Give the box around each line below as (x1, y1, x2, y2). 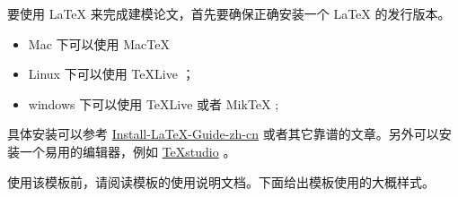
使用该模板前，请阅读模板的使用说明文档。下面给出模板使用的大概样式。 (7, 172, 435, 191)
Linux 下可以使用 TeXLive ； (28, 64, 195, 83)
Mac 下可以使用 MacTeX (28, 34, 170, 53)
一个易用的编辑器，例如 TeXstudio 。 (19, 141, 236, 160)
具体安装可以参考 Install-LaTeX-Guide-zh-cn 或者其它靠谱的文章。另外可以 (7, 124, 439, 143)
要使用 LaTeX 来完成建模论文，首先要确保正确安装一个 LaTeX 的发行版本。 (7, 4, 451, 22)
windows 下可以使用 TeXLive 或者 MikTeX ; (28, 94, 279, 113)
